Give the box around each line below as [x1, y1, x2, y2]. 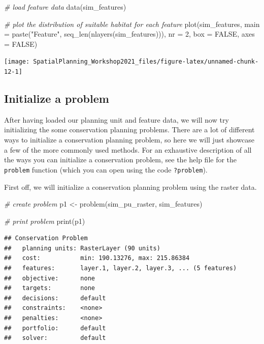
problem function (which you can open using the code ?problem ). [4, 164, 208, 175]
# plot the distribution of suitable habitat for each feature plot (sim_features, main [4, 18, 260, 29]
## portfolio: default [4, 324, 106, 332]
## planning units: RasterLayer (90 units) [4, 244, 160, 252]
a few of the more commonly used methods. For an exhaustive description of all [4, 144, 252, 155]
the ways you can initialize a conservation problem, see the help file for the [4, 154, 237, 165]
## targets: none [4, 284, 95, 292]
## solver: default [4, 334, 106, 342]
